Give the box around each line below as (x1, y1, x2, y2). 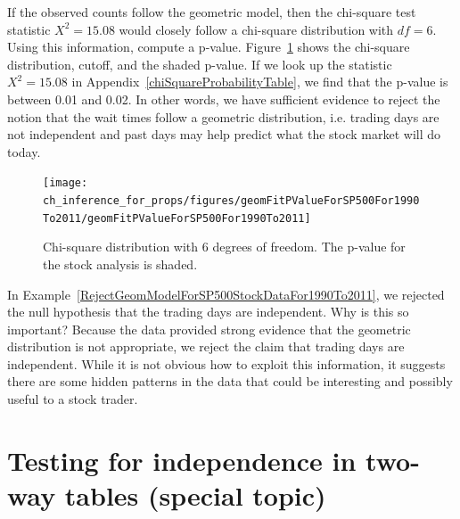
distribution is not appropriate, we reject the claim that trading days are (7, 337, 405, 356)
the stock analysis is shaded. (43, 254, 198, 273)
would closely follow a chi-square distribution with (119, 20, 394, 38)
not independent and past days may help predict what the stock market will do (7, 125, 441, 144)
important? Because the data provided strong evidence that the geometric (7, 319, 411, 338)
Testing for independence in (7, 441, 357, 478)
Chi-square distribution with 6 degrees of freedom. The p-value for (43, 237, 406, 256)
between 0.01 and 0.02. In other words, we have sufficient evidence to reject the (7, 89, 440, 108)
